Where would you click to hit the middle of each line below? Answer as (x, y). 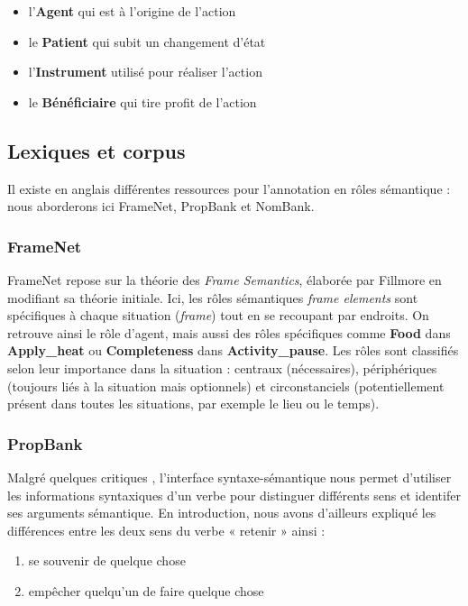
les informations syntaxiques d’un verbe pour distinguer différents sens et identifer (234, 495)
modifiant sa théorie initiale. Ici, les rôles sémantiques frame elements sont (213, 297)
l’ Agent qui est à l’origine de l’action (132, 11)
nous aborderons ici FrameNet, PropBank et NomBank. (161, 206)
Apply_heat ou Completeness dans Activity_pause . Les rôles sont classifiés (233, 350)
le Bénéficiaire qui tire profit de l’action (142, 101)
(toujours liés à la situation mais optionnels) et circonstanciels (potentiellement (226, 386)
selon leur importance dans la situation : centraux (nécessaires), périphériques (222, 367)
